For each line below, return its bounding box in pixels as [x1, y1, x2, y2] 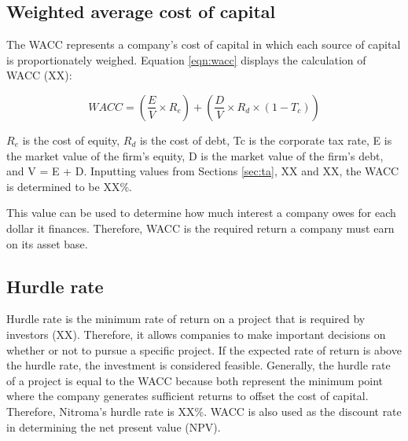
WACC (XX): [6, 67, 72, 83]
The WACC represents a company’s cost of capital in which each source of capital [6, 36, 401, 53]
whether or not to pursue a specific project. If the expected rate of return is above [6, 341, 402, 358]
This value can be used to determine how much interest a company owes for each [6, 204, 396, 221]
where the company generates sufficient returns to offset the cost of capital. [6, 388, 369, 404]
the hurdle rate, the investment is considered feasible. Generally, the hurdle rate [6, 357, 391, 373]
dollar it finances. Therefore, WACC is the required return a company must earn [6, 219, 395, 236]
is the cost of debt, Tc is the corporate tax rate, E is [139, 131, 392, 148]
